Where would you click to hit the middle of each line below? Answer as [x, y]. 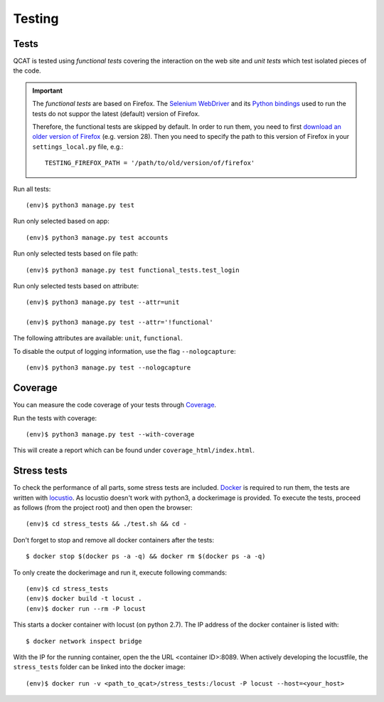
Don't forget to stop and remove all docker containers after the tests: [114, 540]
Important [48, 90]
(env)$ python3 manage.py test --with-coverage [110, 434]
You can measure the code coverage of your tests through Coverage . [115, 405]
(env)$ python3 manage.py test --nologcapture [108, 368]
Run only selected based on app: [61, 221]
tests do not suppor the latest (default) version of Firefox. [116, 113]
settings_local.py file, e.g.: [78, 147]
